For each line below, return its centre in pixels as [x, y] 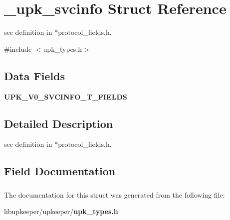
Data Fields [35, 75]
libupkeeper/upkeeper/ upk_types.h [61, 211]
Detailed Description [59, 123]
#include [18, 49]
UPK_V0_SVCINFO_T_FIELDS [66, 96]
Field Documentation [60, 171]
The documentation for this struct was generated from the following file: [115, 194]
